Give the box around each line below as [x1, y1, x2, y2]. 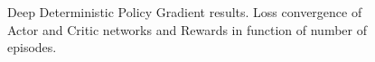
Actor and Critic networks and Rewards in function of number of [7, 20, 368, 39]
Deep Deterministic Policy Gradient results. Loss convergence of [7, 3, 362, 21]
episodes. [7, 38, 57, 57]
